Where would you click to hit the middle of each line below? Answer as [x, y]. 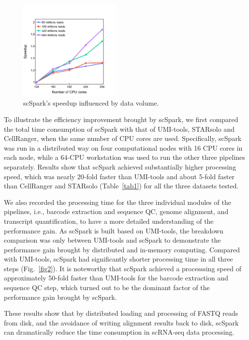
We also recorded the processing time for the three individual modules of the [117, 202]
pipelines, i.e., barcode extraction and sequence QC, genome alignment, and [116, 211]
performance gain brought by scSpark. [60, 297]
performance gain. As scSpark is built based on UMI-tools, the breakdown [114, 230]
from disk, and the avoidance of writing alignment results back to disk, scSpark [121, 322]
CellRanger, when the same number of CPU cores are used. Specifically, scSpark [123, 138]
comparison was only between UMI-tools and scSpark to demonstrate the [112, 240]
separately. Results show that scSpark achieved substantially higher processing [120, 166]
